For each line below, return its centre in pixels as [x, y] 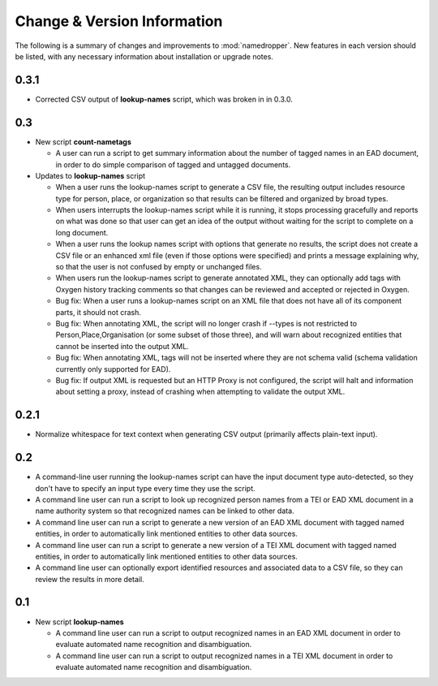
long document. [82, 232]
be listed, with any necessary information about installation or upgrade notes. [144, 56]
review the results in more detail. [90, 579]
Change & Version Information [119, 21]
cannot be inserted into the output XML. [122, 346]
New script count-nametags [83, 141]
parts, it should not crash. [99, 312]
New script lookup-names [80, 622]
